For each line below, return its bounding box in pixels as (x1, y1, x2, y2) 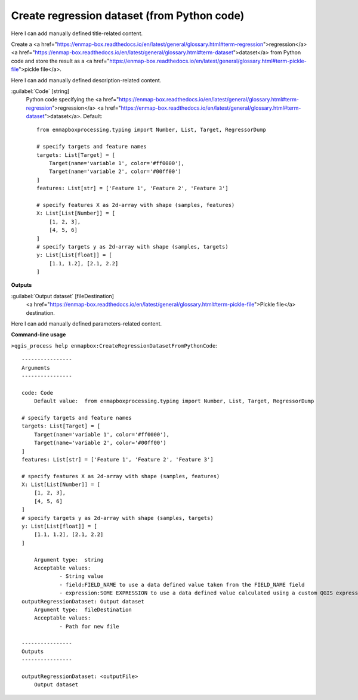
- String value (59, 573, 104, 580)
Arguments (21, 364, 50, 371)
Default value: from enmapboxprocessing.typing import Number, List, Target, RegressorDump (33, 398, 314, 405)
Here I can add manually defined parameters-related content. (11, 320, 162, 327)
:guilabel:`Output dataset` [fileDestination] (11, 292, 115, 299)
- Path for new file (59, 623, 119, 630)
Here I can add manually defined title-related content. (11, 30, 143, 37)
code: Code (21, 389, 54, 396)
